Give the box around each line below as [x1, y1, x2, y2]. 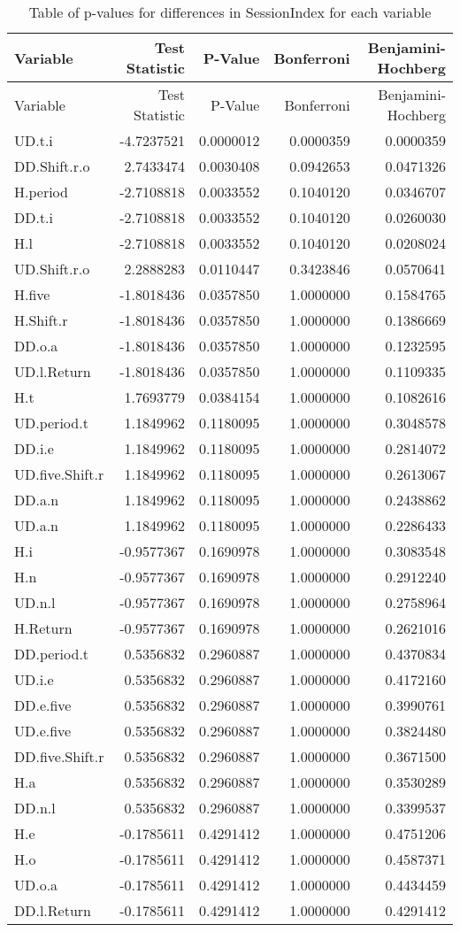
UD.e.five [14, 720, 72, 741]
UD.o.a [14, 874, 58, 895]
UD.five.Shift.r [14, 464, 104, 484]
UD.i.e [14, 669, 54, 689]
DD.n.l [14, 797, 56, 818]
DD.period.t [14, 643, 89, 664]
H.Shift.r [14, 310, 68, 330]
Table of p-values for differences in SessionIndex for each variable [28, 2, 432, 22]
